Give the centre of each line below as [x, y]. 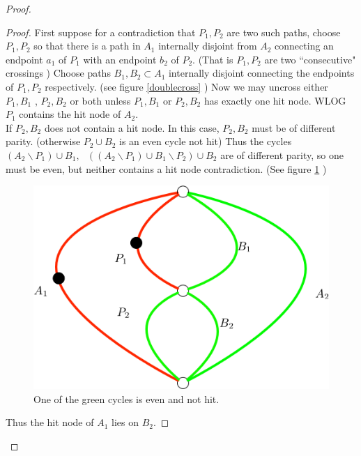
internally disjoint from [208, 46]
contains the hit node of [70, 114]
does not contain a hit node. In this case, [132, 127]
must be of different [294, 127]
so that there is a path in [87, 46]
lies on [125, 422]
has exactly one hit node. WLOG [275, 100]
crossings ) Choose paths [58, 73]
